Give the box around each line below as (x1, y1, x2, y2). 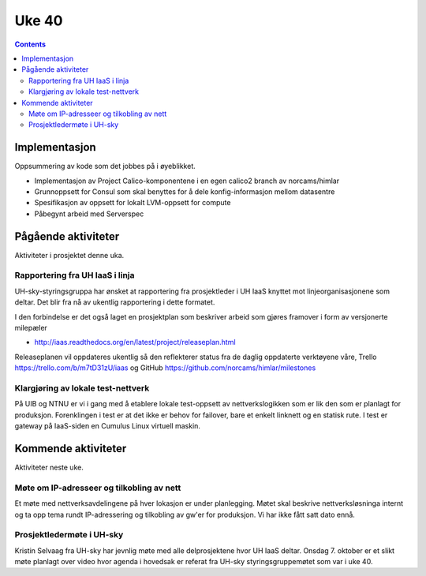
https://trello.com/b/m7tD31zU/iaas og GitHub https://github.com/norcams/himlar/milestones (14, 363, 316, 372)
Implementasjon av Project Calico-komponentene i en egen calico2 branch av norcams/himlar (34, 176, 339, 185)
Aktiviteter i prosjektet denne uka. (14, 250, 125, 260)
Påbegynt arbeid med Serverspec (34, 209, 144, 219)
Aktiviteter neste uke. (14, 462, 84, 472)
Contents (14, 39, 47, 49)
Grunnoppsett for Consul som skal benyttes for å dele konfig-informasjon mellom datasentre (34, 186, 335, 196)
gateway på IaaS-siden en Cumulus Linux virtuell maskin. (14, 421, 201, 431)
